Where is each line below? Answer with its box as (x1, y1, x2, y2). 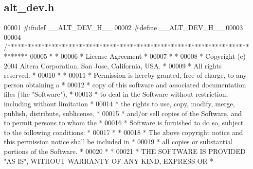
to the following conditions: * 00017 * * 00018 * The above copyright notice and (4, 127, 243, 137)
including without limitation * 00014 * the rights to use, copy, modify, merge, (4, 98, 235, 108)
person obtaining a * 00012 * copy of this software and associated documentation (4, 79, 246, 89)
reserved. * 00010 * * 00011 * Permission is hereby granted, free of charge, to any (4, 70, 247, 80)
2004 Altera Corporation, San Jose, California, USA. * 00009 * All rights (4, 60, 222, 70)
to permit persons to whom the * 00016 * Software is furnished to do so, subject (4, 118, 244, 128)
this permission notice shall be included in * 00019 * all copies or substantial (4, 136, 233, 147)
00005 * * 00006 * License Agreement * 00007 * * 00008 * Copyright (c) (30, 51, 246, 61)
